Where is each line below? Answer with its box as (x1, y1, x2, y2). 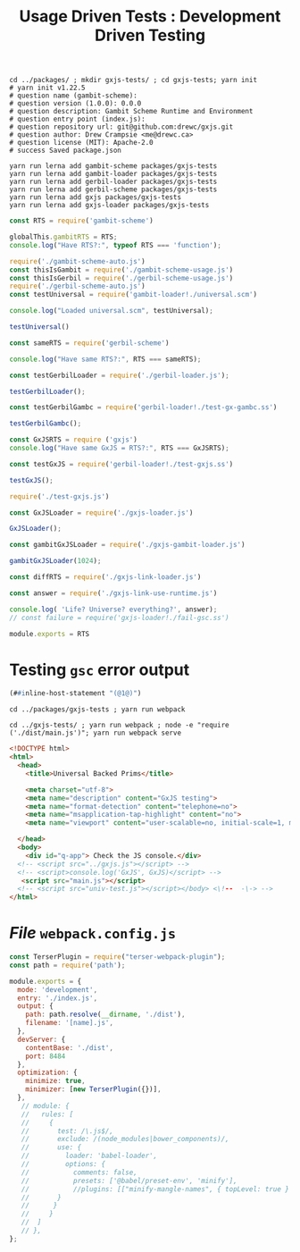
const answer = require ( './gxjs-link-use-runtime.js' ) (9, 588, 218, 598)
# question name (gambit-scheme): (9, 91, 138, 100)
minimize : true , (25, 1077, 87, 1086)
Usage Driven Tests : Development (19, 6, 281, 27)
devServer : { (17, 1035, 66, 1044)
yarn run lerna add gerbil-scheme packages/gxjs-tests (9, 185, 218, 194)
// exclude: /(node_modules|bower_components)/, (21, 1135, 229, 1144)
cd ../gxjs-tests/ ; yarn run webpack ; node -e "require (9, 721, 229, 730)
